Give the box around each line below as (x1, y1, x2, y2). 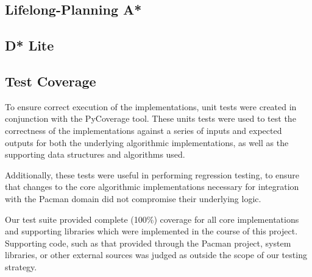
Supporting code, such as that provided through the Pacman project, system (5, 236, 291, 249)
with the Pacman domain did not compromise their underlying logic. (5, 192, 261, 205)
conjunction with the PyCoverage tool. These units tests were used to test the (5, 112, 296, 125)
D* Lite (5, 36, 54, 55)
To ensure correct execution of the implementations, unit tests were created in (5, 100, 297, 113)
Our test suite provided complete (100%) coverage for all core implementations (5, 212, 299, 225)
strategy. (5, 260, 37, 273)
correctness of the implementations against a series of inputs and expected (5, 124, 282, 136)
